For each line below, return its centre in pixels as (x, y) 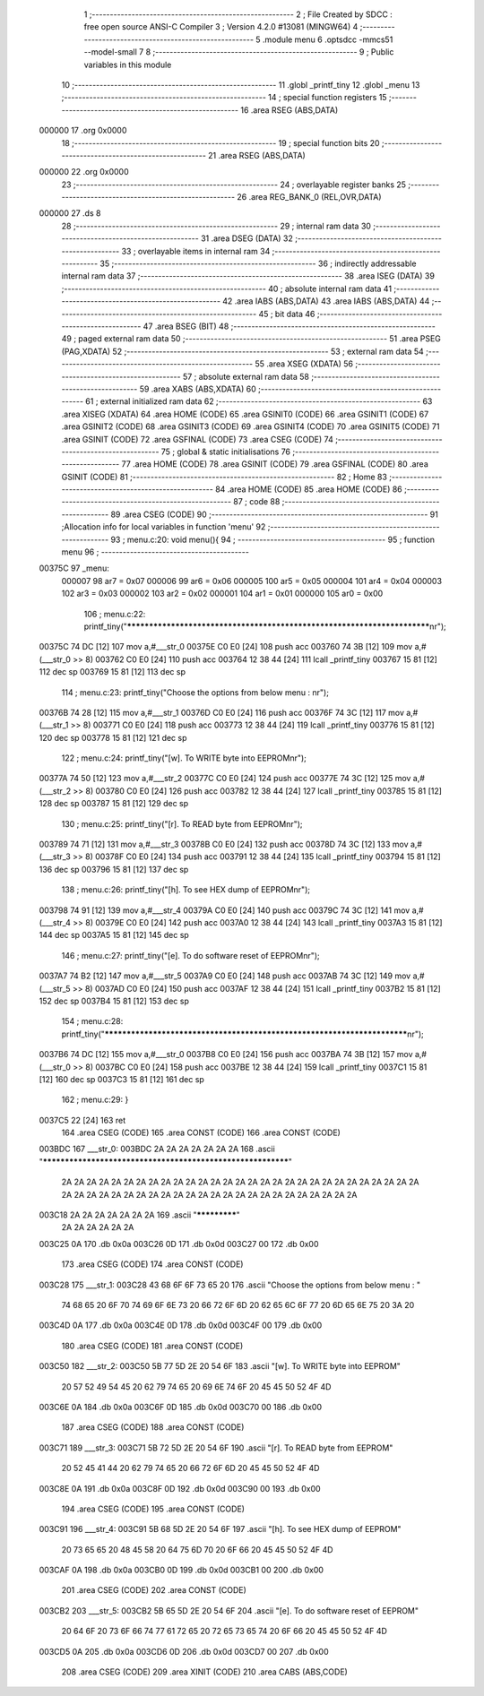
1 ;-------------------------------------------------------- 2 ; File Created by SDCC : (238, 14)
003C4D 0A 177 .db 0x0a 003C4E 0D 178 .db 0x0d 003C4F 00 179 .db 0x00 (181, 1325)
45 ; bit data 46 (287, 314)
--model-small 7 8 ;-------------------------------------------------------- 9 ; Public (239, 52)
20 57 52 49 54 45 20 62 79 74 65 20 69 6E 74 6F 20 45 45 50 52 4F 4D (196, 1386)
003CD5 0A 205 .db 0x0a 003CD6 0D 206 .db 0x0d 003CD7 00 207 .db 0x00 (184, 1651)
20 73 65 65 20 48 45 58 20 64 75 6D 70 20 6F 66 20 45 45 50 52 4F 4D (197, 1549)
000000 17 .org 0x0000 (83, 131)
